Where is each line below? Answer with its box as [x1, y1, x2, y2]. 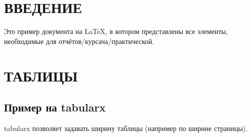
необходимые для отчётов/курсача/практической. [4, 35, 154, 46]
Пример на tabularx [4, 99, 106, 115]
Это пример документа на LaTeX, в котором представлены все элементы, [4, 26, 228, 36]
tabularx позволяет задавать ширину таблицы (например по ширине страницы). [4, 122, 247, 133]
